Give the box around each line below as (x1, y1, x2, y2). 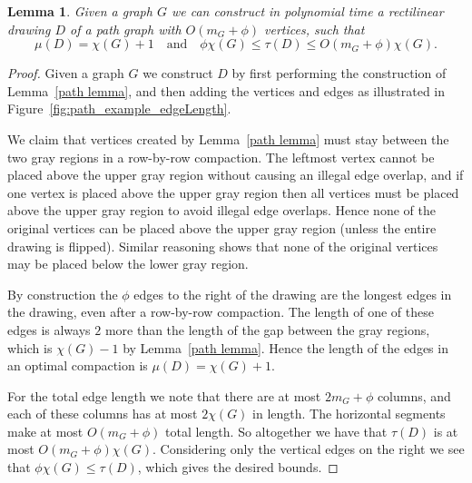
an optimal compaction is (7, 356, 148, 375)
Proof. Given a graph (7, 64, 124, 83)
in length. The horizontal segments (252, 404, 446, 423)
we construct (143, 64, 213, 83)
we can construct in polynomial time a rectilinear (171, 2, 444, 20)
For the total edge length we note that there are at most (7, 386, 321, 405)
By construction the (7, 284, 118, 303)
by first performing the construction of (231, 64, 447, 83)
